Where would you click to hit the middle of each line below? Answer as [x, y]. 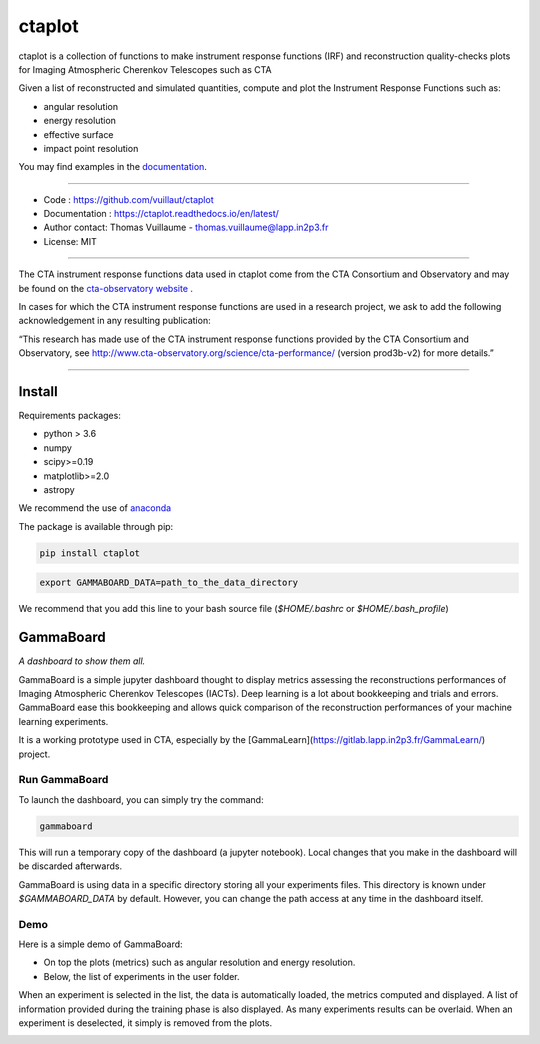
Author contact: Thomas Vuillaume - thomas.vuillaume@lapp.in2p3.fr [186, 227]
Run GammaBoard [63, 780]
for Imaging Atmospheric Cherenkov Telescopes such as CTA [145, 69]
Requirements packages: [70, 416]
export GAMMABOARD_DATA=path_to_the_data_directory [169, 583]
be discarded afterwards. [70, 866]
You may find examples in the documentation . [112, 167]
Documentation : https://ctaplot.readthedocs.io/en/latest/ [161, 214]
